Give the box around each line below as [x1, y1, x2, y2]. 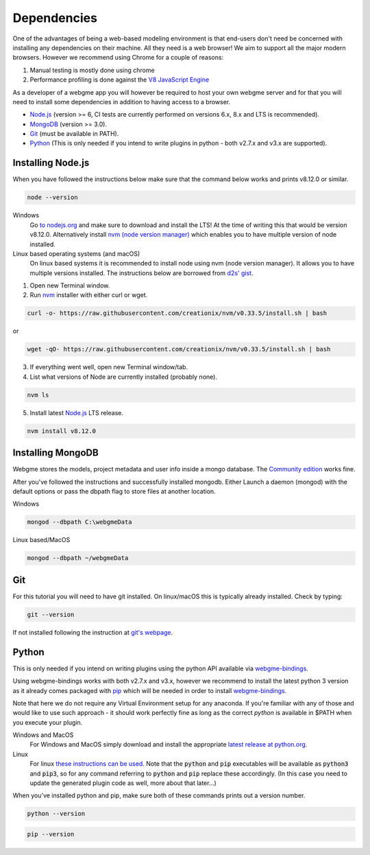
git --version [27, 611, 75, 618]
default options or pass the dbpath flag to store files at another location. [12, 487, 216, 495]
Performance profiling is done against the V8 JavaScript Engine [29, 75, 210, 84]
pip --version [27, 830, 75, 838]
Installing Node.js [12, 157, 90, 169]
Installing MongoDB [12, 447, 99, 459]
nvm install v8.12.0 [27, 427, 96, 435]
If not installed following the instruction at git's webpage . [12, 628, 173, 636]
